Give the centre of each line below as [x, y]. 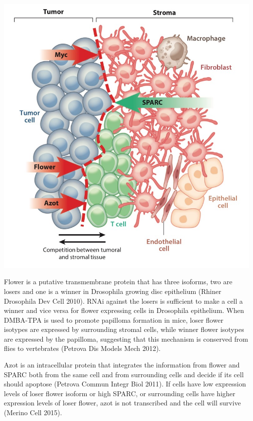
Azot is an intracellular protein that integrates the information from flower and [122, 365]
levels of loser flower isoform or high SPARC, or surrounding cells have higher [120, 393]
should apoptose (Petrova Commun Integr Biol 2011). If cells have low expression [125, 384]
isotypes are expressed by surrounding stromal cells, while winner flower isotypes [124, 329]
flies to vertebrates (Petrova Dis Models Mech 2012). [82, 348]
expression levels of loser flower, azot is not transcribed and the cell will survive [122, 403]
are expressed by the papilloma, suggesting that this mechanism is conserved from [126, 339]
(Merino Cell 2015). [33, 412]
